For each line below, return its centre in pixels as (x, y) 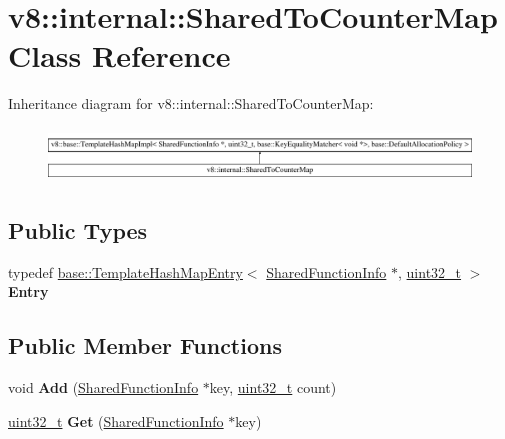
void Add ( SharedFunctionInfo (103, 387)
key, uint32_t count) (273, 387)
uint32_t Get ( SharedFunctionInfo (116, 420)
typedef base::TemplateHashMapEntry (125, 271)
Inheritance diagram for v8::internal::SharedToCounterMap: (191, 103)
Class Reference (119, 55)
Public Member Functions (145, 345)
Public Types (78, 230)
